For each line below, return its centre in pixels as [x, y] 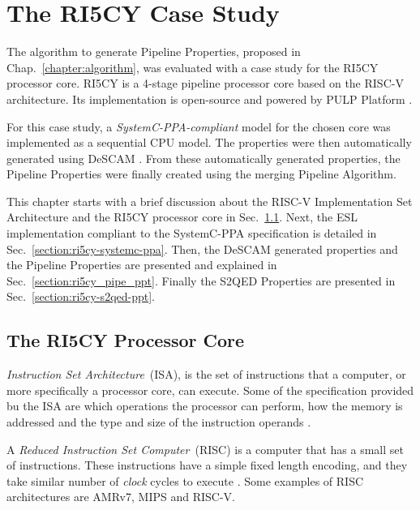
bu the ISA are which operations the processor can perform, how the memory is [205, 406]
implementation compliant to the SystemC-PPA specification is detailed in [192, 233]
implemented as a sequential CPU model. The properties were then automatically [209, 142]
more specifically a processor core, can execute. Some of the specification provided [210, 390]
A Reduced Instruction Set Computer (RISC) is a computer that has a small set [205, 449]
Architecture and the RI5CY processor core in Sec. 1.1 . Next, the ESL [182, 217]
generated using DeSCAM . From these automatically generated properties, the [204, 158]
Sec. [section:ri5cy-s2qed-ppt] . [81, 296]
